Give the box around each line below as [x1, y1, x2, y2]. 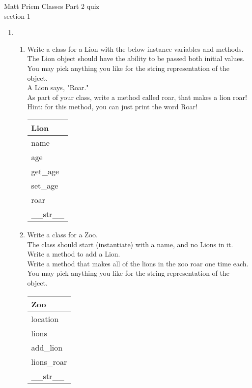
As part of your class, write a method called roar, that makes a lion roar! [27, 92, 247, 102]
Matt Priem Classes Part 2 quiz [4, 1, 99, 11]
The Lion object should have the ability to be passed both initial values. [27, 53, 245, 64]
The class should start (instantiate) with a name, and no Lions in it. [27, 239, 233, 249]
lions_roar [31, 356, 67, 367]
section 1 [4, 10, 30, 21]
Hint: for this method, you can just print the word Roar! [27, 101, 197, 112]
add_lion [31, 341, 63, 353]
